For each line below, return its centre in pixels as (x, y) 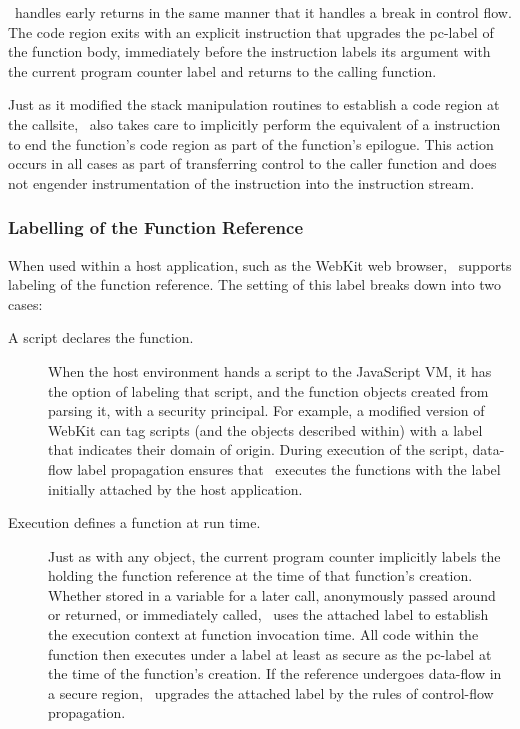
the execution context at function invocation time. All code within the (263, 634)
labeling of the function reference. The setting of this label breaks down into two (255, 284)
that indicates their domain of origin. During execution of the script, (258, 449)
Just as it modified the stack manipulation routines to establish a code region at (254, 104)
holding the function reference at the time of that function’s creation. (260, 575)
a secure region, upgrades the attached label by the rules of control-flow (271, 692)
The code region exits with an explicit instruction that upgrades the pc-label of (251, 31)
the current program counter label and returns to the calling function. (222, 70)
